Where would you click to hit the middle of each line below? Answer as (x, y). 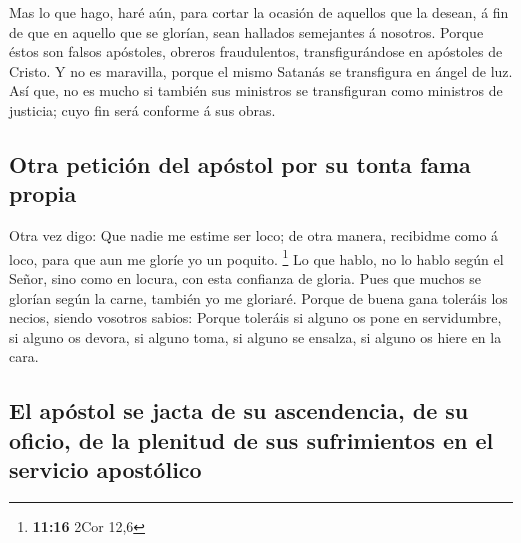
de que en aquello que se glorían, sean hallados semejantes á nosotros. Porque (246, 31)
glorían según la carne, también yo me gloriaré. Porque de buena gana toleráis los (258, 297)
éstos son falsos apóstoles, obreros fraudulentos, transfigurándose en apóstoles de (256, 51)
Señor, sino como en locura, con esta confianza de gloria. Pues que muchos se (245, 278)
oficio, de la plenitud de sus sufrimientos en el (251, 439)
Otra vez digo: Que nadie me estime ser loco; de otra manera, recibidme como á (254, 235)
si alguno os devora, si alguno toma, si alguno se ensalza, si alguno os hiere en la (255, 336)
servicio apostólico (105, 469)
